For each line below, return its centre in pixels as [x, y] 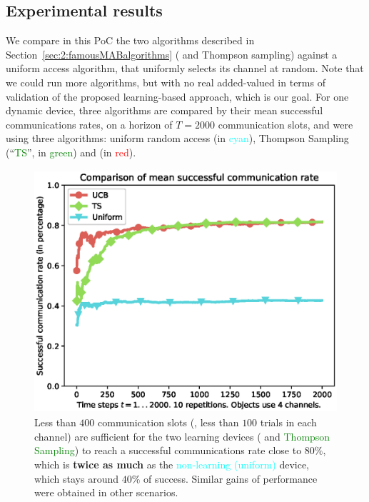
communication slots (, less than [168, 422]
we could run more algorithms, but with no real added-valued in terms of [166, 82]
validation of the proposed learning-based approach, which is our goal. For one [177, 96]
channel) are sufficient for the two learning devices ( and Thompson [182, 436]
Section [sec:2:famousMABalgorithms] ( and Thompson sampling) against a [172, 54]
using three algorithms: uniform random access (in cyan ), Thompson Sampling [177, 138]
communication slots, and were [285, 124]
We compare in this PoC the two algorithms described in [130, 40]
